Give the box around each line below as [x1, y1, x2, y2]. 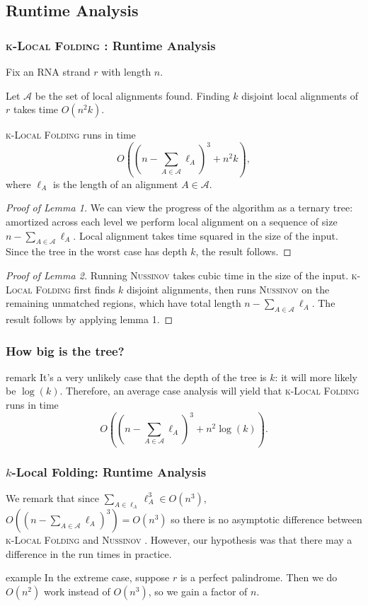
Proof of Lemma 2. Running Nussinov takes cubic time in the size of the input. [6, 268, 349, 283]
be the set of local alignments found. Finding [35, 88, 230, 103]
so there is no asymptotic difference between [171, 512, 362, 527]
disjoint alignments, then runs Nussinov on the [126, 281, 330, 296]
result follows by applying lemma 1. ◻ [6, 312, 173, 326]
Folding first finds [35, 281, 115, 296]
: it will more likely [275, 369, 357, 384]
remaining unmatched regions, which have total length [6, 296, 241, 310]
